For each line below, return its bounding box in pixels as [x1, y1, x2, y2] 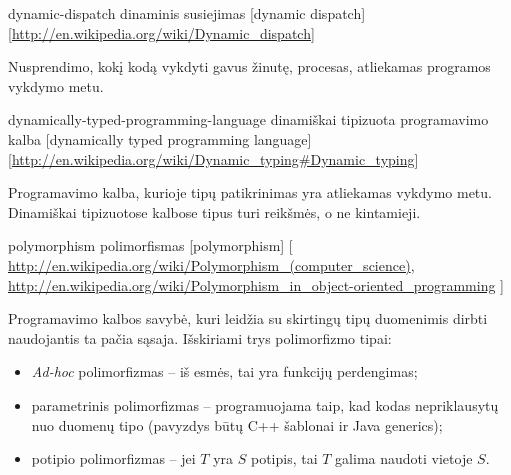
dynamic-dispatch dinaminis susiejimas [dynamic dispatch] [8, 3, 366, 23]
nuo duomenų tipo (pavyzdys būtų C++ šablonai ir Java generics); [31, 414, 443, 435]
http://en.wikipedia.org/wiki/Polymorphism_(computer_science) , [8, 254, 415, 275]
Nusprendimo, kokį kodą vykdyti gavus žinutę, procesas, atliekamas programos [8, 56, 491, 77]
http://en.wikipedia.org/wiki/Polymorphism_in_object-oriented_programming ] [8, 274, 505, 295]
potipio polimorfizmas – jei [31, 448, 196, 469]
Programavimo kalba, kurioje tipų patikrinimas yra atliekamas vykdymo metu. [8, 182, 492, 203]
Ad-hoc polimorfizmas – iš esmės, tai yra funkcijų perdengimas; [31, 361, 418, 382]
